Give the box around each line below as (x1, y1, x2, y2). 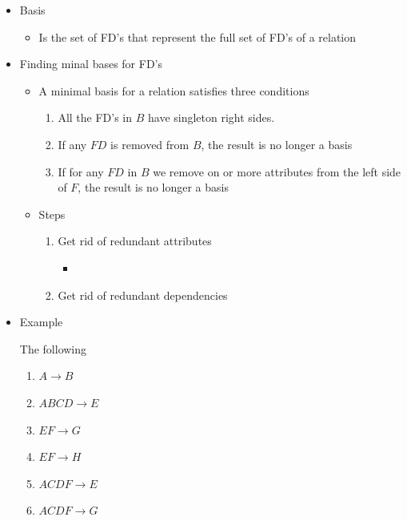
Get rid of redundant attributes (58, 232, 212, 249)
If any (58, 135, 87, 152)
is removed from (110, 135, 190, 152)
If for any (58, 163, 104, 180)
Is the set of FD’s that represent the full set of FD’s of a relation (38, 28, 357, 45)
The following (19, 340, 87, 357)
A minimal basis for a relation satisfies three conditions (38, 82, 309, 99)
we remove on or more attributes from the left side (153, 163, 401, 180)
